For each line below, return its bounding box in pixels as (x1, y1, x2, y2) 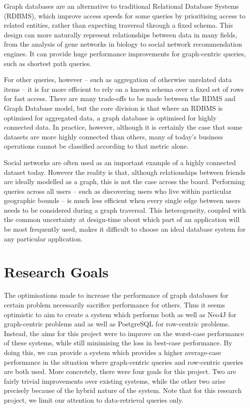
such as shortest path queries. (4, 58, 92, 68)
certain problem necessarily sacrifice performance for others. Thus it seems (4, 299, 225, 309)
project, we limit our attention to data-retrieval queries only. (4, 394, 184, 405)
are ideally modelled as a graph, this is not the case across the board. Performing (4, 176, 245, 187)
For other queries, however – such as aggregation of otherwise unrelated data (4, 74, 232, 85)
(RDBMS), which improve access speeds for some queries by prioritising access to (4, 10, 246, 20)
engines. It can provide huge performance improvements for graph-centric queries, (4, 48, 246, 58)
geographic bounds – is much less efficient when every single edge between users (4, 195, 241, 205)
